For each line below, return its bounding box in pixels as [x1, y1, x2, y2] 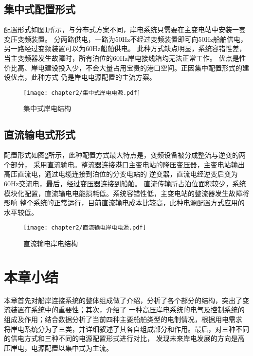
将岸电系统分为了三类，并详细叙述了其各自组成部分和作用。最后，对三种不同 [4, 323, 249, 334]
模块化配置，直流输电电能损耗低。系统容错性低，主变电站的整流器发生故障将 [4, 188, 249, 198]
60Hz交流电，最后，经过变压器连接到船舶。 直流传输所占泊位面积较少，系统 [4, 178, 246, 188]
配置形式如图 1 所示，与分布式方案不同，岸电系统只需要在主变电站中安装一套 [4, 24, 246, 35]
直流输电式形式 [4, 127, 75, 142]
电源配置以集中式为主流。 [31, 342, 113, 353]
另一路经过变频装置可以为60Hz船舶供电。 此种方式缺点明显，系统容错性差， [4, 43, 246, 53]
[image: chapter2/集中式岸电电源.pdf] [23, 89, 141, 96]
